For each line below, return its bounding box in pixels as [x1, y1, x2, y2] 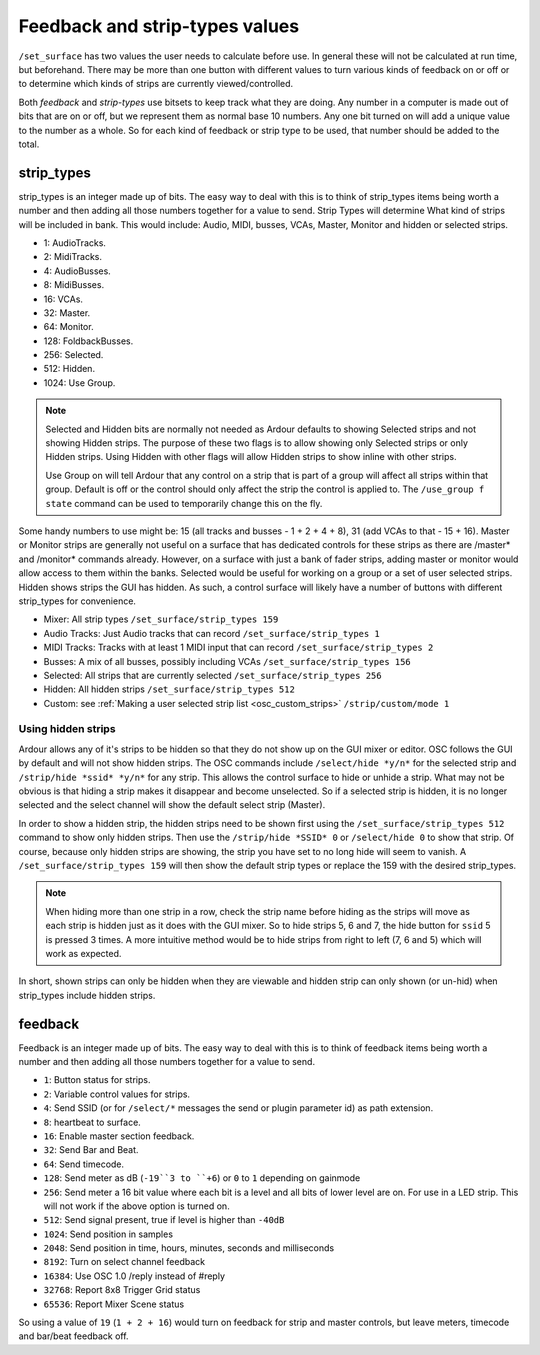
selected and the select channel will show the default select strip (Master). [18, 799, 326, 811]
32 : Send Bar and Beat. [43, 1144, 139, 1156]
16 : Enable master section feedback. [43, 1130, 195, 1142]
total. [18, 138, 40, 150]
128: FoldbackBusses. [43, 335, 134, 347]
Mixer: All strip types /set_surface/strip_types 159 [43, 613, 279, 625]
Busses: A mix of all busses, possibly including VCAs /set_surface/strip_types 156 [43, 655, 412, 667]
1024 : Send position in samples [43, 1228, 174, 1240]
